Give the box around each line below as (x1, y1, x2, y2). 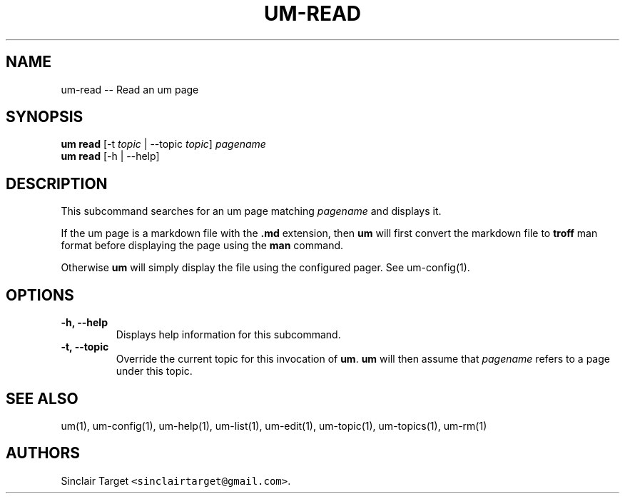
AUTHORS (6, 444, 81, 463)
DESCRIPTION (6, 174, 108, 193)
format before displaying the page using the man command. (61, 239, 344, 252)
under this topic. (116, 365, 193, 378)
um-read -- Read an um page (61, 83, 199, 96)
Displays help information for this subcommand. (116, 328, 341, 341)
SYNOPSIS (6, 108, 83, 126)
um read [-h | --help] (61, 150, 160, 163)
